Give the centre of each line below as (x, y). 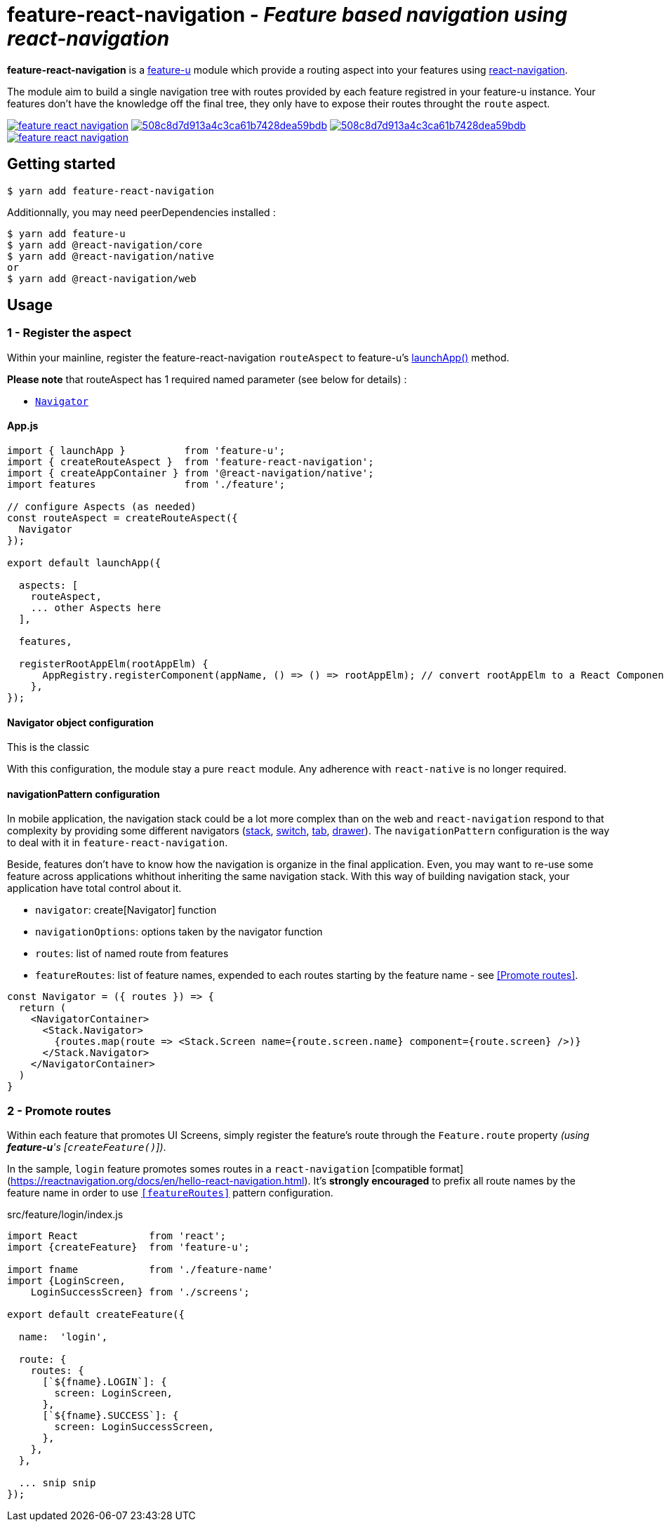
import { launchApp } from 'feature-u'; (146, 451)
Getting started (61, 164)
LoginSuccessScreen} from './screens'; (140, 1292)
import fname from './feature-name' (140, 1270)
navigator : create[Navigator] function (126, 910)
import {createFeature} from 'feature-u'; (128, 1247)
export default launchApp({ (84, 563)
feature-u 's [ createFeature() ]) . (87, 1147)
